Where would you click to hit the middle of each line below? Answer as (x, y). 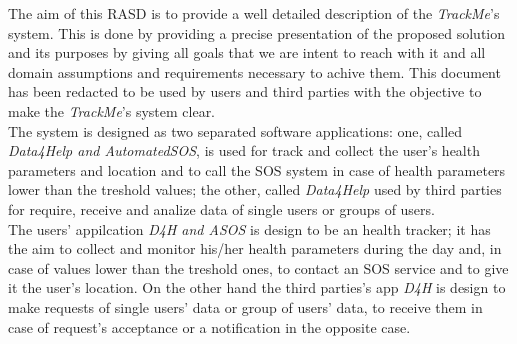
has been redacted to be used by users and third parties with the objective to (245, 91)
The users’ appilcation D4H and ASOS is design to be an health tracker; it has (249, 228)
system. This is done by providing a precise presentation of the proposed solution (256, 32)
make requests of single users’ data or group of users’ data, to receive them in (245, 306)
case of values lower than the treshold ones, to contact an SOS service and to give (258, 267)
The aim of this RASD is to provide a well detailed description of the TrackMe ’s (254, 13)
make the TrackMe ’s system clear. (112, 110)
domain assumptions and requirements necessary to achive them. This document (254, 71)
